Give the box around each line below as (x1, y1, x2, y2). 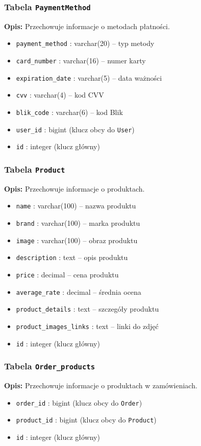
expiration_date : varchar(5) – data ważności (16, 72, 162, 83)
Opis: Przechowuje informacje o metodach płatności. (4, 20, 170, 31)
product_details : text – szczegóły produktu (16, 303, 159, 314)
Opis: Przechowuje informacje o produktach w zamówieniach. (4, 380, 197, 391)
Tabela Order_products (4, 360, 95, 372)
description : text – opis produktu (16, 252, 128, 263)
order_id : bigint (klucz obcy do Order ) (16, 397, 142, 408)
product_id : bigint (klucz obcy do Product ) (16, 414, 157, 425)
